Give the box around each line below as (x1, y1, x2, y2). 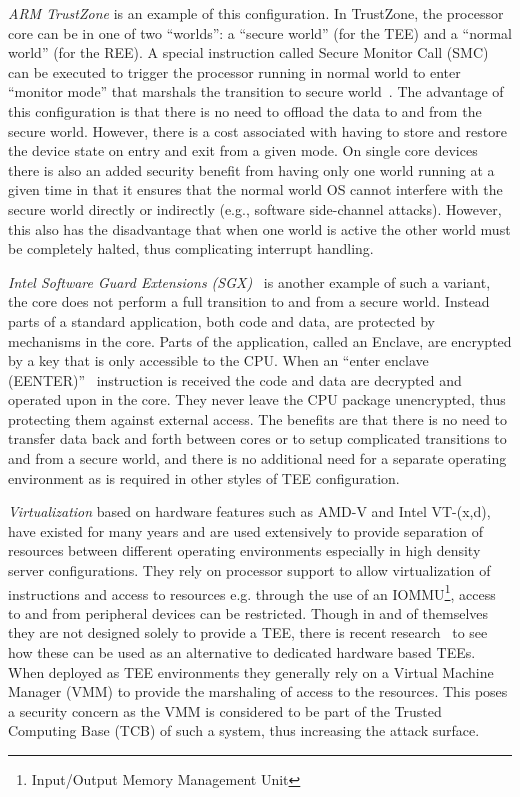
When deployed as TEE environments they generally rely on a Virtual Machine (8, 661, 494, 682)
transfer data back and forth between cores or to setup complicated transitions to (8, 428, 507, 449)
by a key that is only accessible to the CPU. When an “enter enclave (8, 350, 429, 371)
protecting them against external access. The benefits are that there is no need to (8, 408, 508, 429)
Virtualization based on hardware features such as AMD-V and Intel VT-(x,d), (8, 501, 491, 522)
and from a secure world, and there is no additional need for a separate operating (8, 448, 507, 469)
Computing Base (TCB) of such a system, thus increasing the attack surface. (8, 720, 480, 741)
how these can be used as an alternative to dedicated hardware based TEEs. (8, 642, 476, 663)
